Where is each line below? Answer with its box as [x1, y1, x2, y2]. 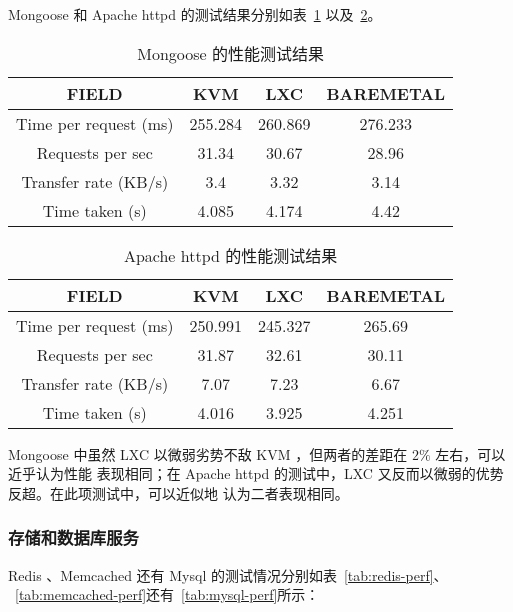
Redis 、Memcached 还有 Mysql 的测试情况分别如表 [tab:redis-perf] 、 [8, 564, 448, 585]
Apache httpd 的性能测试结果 [123, 243, 338, 267]
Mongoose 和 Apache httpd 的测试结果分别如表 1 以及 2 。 [8, 4, 382, 24]
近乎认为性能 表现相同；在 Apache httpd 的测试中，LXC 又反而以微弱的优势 [8, 463, 504, 484]
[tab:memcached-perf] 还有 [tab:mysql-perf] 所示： [15, 584, 320, 605]
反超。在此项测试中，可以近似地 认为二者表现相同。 [8, 482, 349, 503]
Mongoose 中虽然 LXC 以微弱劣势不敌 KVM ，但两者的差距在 [8, 443, 408, 464]
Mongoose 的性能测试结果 [137, 41, 324, 65]
